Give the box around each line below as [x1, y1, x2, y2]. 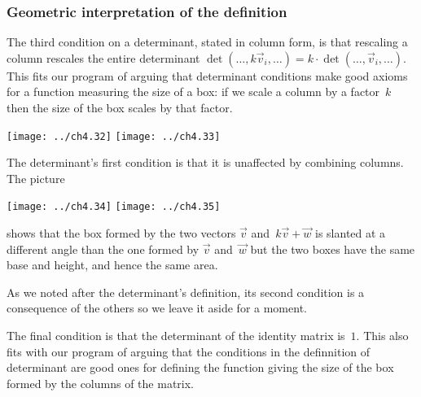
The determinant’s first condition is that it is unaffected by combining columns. [7, 154, 404, 171]
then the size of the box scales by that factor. [7, 99, 233, 116]
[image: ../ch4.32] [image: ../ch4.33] [7, 130, 221, 142]
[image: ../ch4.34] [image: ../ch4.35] [7, 201, 221, 213]
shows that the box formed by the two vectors [7, 225, 236, 242]
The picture [7, 169, 65, 186]
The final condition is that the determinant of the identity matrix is [7, 327, 345, 344]
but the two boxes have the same [250, 240, 415, 257]
